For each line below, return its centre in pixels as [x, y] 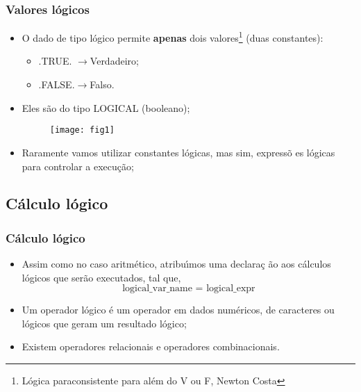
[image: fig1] [82, 130]
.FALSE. [57, 84]
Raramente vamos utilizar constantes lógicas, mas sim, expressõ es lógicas [178, 152]
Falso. [102, 84]
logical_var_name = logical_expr [189, 289]
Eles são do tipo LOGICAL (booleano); [106, 107]
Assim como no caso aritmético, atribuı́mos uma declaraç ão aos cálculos [176, 264]
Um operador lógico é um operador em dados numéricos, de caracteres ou [178, 310]
